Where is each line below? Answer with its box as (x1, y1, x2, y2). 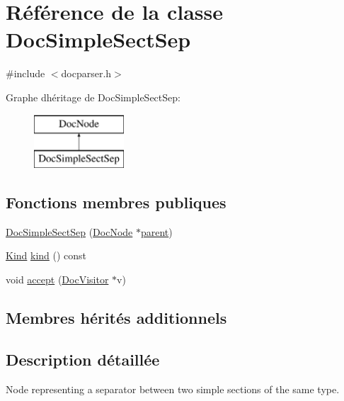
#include (6, 66, 45, 81)
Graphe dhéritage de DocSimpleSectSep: (6, 89, 180, 104)
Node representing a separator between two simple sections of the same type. (6, 381, 340, 396)
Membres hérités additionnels (6, 307, 227, 329)
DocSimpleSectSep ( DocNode (6, 224, 133, 239)
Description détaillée (6, 348, 160, 370)
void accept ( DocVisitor (6, 272, 109, 287)
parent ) (140, 224, 173, 239)
